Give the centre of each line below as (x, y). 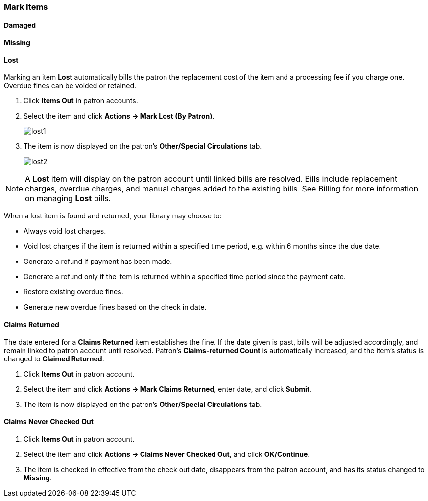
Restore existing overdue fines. (73, 292)
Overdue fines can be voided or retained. (70, 86)
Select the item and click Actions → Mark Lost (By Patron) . (119, 116)
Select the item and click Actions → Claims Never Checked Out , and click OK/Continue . (167, 454)
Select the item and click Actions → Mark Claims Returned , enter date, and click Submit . (167, 389)
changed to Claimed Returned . (54, 358)
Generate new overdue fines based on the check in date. (115, 307)
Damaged (20, 25)
